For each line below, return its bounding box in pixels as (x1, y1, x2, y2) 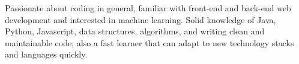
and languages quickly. (5, 48, 88, 60)
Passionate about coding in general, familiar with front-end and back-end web (5, 2, 291, 14)
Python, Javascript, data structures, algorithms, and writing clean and (5, 25, 265, 37)
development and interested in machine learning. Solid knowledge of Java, (5, 13, 276, 25)
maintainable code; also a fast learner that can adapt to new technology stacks (5, 36, 294, 49)
